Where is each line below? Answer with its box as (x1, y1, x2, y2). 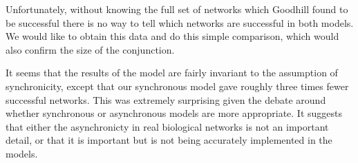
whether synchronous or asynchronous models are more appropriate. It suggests (6, 106, 343, 120)
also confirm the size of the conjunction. (6, 42, 175, 56)
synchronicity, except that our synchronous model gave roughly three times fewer (6, 78, 349, 93)
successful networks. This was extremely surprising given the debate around (6, 92, 326, 107)
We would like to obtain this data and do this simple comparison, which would (6, 29, 339, 43)
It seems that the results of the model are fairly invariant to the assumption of (6, 65, 338, 80)
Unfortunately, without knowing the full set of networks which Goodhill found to (6, 2, 348, 16)
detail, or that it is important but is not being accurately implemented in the (6, 133, 332, 147)
